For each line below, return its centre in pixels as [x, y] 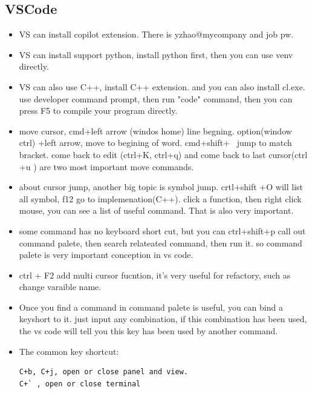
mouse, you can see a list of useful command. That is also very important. [156, 210]
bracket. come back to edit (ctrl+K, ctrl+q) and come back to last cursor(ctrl [163, 154]
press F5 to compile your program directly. [98, 111]
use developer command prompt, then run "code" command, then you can [156, 98]
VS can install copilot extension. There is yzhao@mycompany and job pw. [156, 34]
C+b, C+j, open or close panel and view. [103, 372]
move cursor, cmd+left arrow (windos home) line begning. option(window [155, 130]
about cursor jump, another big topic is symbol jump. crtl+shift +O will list [161, 187]
